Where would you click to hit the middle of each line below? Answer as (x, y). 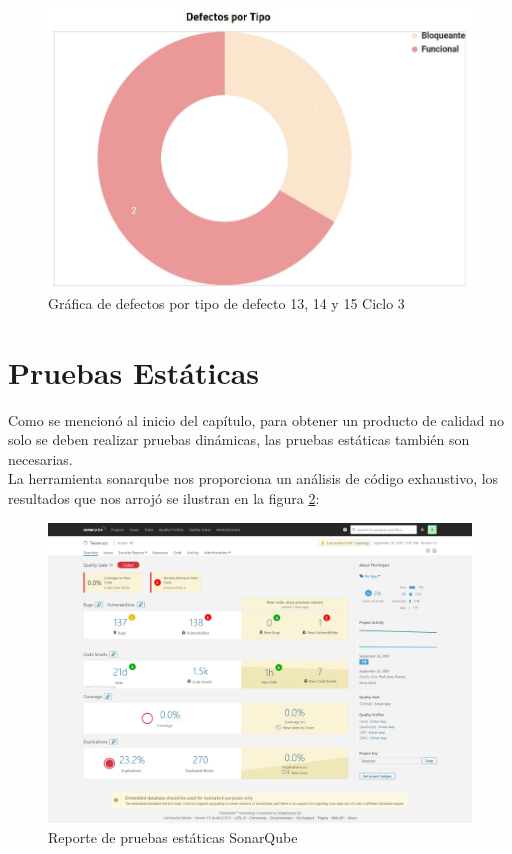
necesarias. (40, 458)
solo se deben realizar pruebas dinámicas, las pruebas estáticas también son (239, 439)
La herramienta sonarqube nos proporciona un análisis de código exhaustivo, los (253, 478)
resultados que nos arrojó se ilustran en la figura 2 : (164, 498)
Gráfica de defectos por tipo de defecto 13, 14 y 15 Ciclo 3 (226, 302)
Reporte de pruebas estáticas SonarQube (173, 836)
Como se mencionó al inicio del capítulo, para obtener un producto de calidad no (256, 419)
